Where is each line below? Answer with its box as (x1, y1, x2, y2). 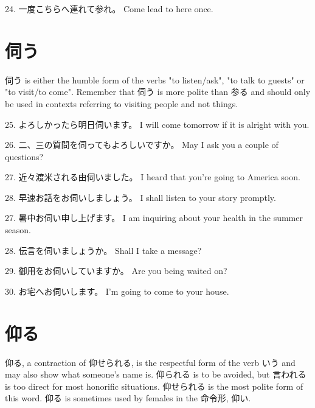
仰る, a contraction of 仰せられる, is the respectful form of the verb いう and (5, 356, 296, 368)
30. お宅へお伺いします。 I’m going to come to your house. (5, 284, 229, 297)
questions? (5, 150, 44, 163)
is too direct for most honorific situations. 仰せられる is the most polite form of (5, 379, 303, 392)
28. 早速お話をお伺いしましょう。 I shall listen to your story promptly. (5, 191, 276, 203)
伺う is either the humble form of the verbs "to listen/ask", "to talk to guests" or (5, 73, 305, 86)
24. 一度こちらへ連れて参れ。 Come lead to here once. (5, 2, 213, 15)
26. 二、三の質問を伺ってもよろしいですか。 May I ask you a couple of (5, 138, 279, 151)
